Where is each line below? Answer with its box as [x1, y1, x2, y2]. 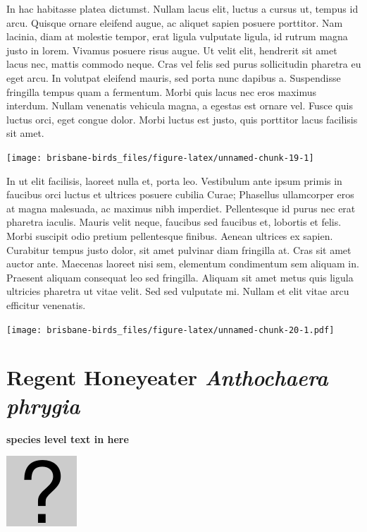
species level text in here [6, 431, 129, 446]
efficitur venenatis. [6, 297, 86, 312]
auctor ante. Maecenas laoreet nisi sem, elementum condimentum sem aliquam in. [6, 256, 359, 271]
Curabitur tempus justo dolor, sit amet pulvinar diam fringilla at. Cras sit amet [6, 242, 352, 257]
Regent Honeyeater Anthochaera [6, 363, 328, 392]
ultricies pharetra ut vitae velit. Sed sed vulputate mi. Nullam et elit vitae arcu [6, 284, 349, 298]
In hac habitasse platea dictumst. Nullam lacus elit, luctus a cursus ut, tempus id [6, 1, 359, 16]
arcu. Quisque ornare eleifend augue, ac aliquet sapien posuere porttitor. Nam [6, 15, 343, 30]
